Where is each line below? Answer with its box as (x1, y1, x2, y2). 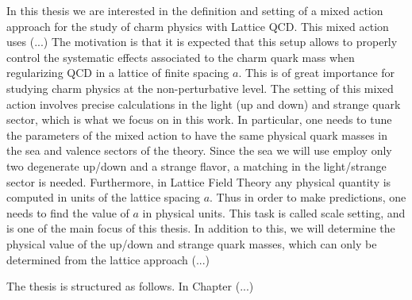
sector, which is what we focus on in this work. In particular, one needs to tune (6, 111, 392, 128)
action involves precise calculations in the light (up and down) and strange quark (6, 95, 401, 112)
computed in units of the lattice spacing (6, 189, 200, 206)
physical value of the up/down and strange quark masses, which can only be (6, 235, 377, 252)
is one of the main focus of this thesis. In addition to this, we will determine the (6, 220, 395, 237)
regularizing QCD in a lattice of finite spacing (6, 64, 229, 81)
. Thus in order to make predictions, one (210, 189, 406, 206)
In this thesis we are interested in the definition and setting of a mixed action (6, 2, 383, 18)
